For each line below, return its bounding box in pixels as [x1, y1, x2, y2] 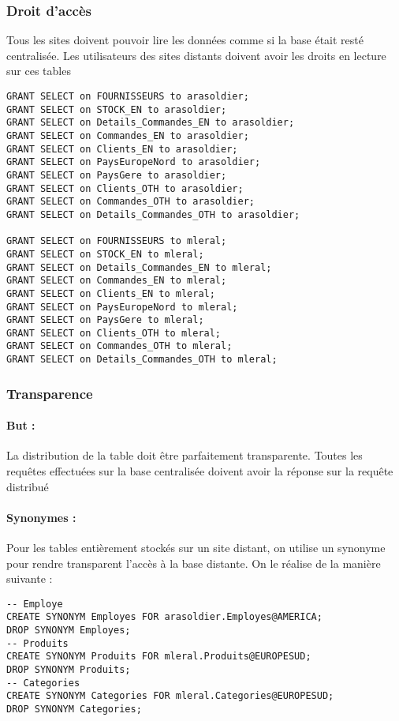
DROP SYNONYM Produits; [6, 664, 131, 676]
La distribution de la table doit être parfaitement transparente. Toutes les [6, 447, 363, 464]
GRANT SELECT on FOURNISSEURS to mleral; [6, 235, 227, 247]
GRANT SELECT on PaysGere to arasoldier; [6, 169, 227, 181]
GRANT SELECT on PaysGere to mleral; [6, 314, 204, 326]
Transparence [6, 383, 93, 403]
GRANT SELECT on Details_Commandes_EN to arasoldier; [6, 117, 295, 129]
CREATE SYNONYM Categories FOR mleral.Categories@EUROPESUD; [6, 690, 334, 702]
